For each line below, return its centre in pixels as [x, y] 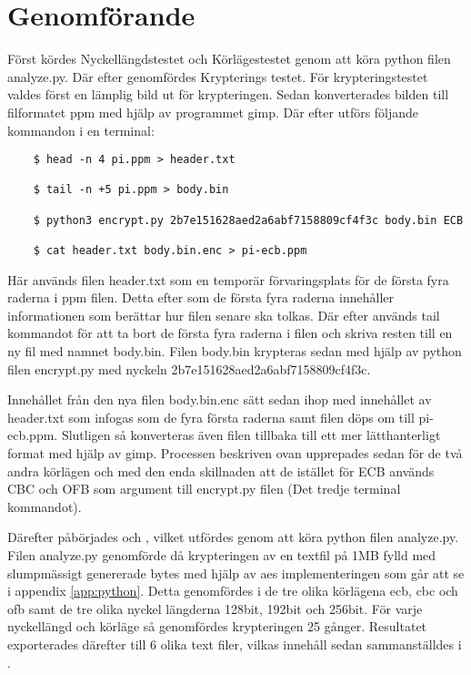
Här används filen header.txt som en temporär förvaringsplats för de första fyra [228, 279]
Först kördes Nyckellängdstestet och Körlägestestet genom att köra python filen [229, 59]
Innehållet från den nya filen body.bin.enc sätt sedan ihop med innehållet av [220, 399]
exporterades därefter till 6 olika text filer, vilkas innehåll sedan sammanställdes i [235, 644]
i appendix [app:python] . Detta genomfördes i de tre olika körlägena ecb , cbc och [233, 591]
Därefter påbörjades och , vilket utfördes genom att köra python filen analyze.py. [233, 537]
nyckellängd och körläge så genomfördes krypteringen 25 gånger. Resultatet [217, 626]
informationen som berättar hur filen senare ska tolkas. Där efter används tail [224, 315]
